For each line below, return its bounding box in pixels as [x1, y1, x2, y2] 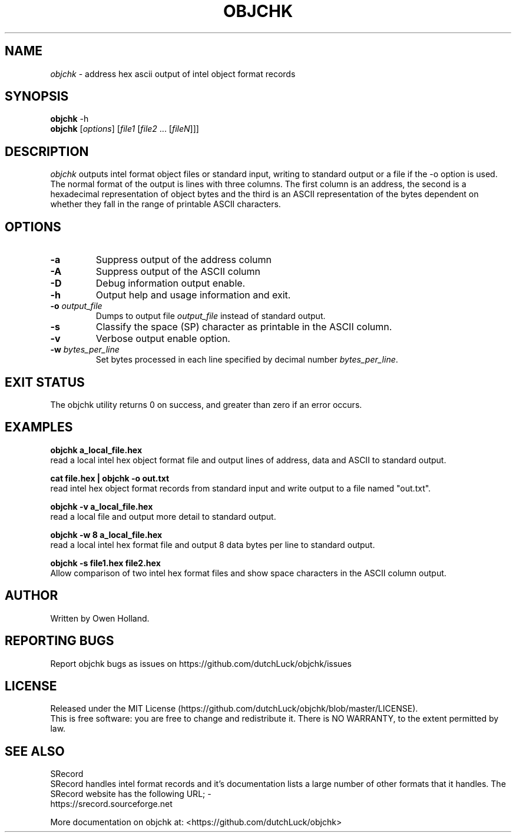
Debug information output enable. [95, 277, 246, 290]
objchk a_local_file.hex [50, 444, 143, 455]
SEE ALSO [5, 743, 65, 759]
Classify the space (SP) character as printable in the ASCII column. [95, 321, 392, 333]
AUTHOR [5, 588, 58, 603]
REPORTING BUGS [5, 633, 114, 649]
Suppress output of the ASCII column [95, 265, 261, 278]
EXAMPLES [5, 420, 73, 435]
